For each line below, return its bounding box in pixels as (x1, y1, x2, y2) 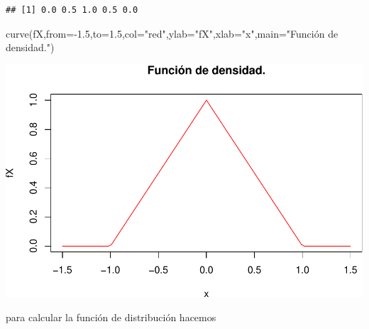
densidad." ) (6, 40, 55, 55)
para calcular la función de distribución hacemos (6, 310, 216, 325)
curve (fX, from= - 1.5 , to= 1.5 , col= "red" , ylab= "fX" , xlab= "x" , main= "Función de (6, 26, 338, 41)
